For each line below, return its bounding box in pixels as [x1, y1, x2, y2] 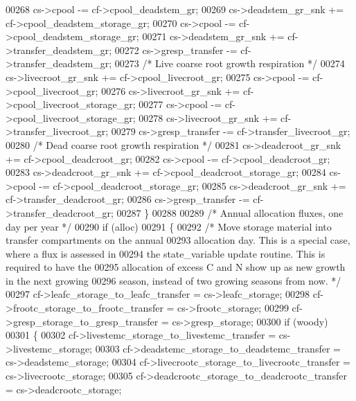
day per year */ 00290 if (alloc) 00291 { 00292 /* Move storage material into [6, 219, 332, 233]
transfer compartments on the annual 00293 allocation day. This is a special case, [6, 233, 350, 247]
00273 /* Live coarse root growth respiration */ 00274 [114, 56, 345, 71]
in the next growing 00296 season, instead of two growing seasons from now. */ [6, 273, 341, 287]
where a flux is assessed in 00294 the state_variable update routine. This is [6, 246, 326, 260]
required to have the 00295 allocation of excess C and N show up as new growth [6, 260, 346, 274]
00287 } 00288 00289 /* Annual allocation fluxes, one [116, 205, 344, 220]
